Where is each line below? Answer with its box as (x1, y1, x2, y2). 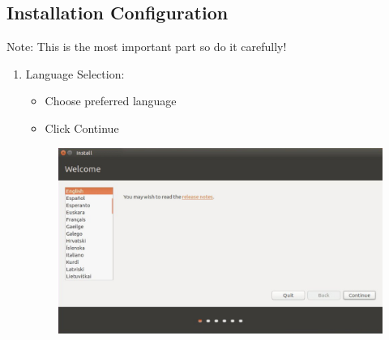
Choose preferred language (45, 92, 177, 109)
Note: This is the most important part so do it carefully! (6, 38, 287, 55)
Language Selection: (25, 65, 125, 82)
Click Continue (45, 119, 119, 136)
